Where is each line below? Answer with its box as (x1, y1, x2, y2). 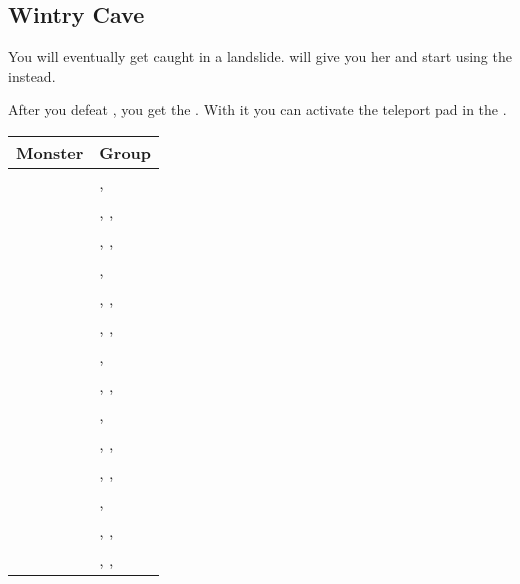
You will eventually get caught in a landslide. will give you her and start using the (8, 46, 512, 67)
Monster (16, 140, 84, 164)
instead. (8, 65, 56, 86)
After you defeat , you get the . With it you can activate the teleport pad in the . (8, 99, 507, 120)
